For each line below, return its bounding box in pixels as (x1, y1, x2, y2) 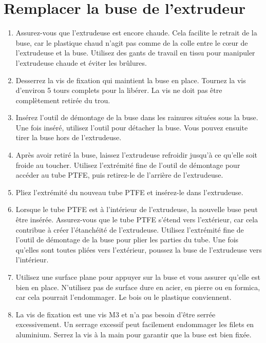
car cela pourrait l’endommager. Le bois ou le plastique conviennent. (15, 292, 232, 302)
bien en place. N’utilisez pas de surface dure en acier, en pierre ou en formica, (15, 281, 260, 292)
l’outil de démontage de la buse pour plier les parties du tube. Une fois (15, 234, 239, 245)
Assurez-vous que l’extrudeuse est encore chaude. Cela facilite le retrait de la (15, 27, 257, 38)
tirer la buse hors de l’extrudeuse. (15, 132, 122, 143)
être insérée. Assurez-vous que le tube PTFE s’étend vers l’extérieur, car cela (15, 214, 258, 225)
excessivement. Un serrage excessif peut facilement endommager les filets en (15, 319, 254, 330)
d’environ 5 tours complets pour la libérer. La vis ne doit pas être (15, 85, 222, 96)
